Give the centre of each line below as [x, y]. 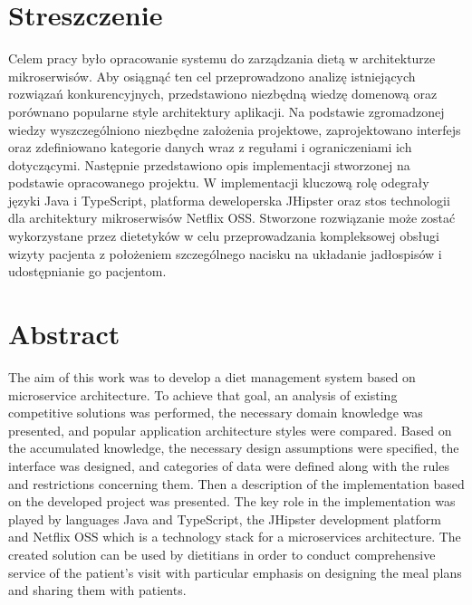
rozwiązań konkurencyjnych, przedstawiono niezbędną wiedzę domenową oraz [223, 94]
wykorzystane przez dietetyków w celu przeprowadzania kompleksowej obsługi [224, 236]
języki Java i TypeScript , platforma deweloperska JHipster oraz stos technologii [229, 200]
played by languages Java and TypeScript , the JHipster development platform [225, 519]
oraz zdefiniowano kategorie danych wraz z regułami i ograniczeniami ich [210, 147]
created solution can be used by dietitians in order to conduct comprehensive [222, 554]
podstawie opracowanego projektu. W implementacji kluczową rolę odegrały [219, 182]
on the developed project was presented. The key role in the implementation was [232, 501]
